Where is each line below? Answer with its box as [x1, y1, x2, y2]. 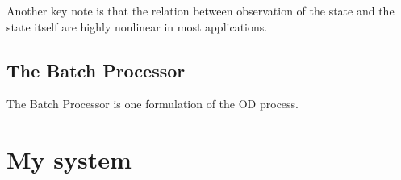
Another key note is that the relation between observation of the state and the [6, 2, 395, 19]
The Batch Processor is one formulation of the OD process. [6, 95, 299, 112]
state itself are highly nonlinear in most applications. [6, 18, 268, 35]
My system [6, 143, 132, 176]
